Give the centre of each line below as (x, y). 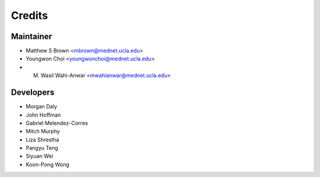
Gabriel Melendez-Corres (57, 123)
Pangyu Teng (42, 148)
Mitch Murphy (43, 131)
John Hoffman (43, 115)
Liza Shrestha (42, 140)
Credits (30, 15)
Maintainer (32, 36)
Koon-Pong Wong (47, 164)
